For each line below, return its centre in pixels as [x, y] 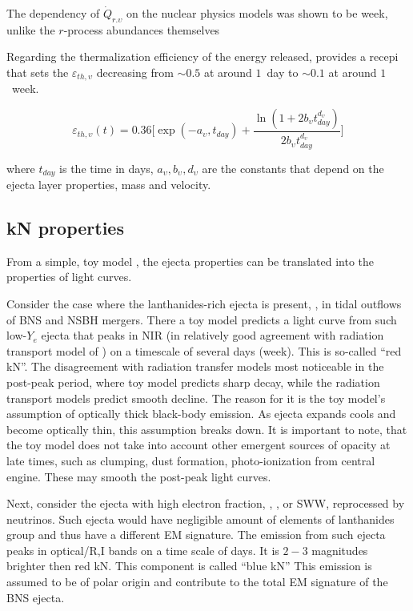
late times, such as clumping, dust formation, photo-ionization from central [191, 460]
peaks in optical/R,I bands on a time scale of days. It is [143, 550]
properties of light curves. [69, 277]
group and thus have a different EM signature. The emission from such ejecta [196, 535]
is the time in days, [106, 168]
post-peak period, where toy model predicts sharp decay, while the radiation [193, 382]
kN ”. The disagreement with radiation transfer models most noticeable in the [195, 366]
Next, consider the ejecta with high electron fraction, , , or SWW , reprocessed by [206, 503]
